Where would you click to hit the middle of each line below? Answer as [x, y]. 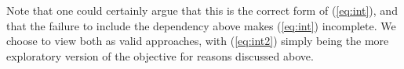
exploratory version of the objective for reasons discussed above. [160, 55]
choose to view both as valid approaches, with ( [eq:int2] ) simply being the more [198, 41]
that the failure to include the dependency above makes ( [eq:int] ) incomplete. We [201, 25]
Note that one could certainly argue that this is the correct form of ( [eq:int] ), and [202, 10]
